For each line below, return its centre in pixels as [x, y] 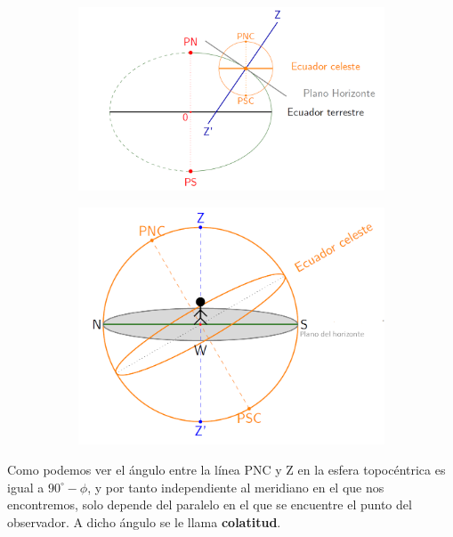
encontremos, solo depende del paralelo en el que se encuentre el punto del [210, 504]
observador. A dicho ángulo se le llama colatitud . [144, 521]
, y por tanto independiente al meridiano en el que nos [236, 487]
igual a [26, 487]
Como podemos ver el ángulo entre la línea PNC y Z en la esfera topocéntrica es [226, 469]
